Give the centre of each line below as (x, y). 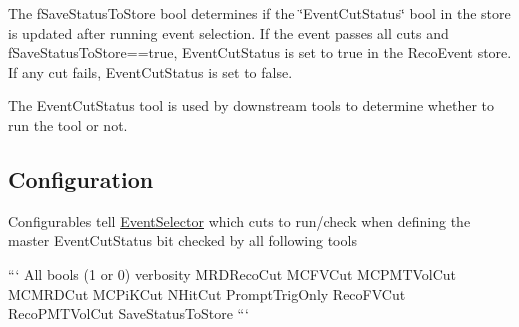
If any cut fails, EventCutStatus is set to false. (150, 71)
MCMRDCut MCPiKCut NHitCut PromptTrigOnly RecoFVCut (207, 293)
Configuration (81, 178)
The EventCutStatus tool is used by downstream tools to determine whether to (251, 105)
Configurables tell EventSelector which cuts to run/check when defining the (239, 220)
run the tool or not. (68, 124)
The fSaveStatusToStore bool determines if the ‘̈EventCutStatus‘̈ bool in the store (259, 13)
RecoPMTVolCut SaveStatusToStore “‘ (128, 313)
